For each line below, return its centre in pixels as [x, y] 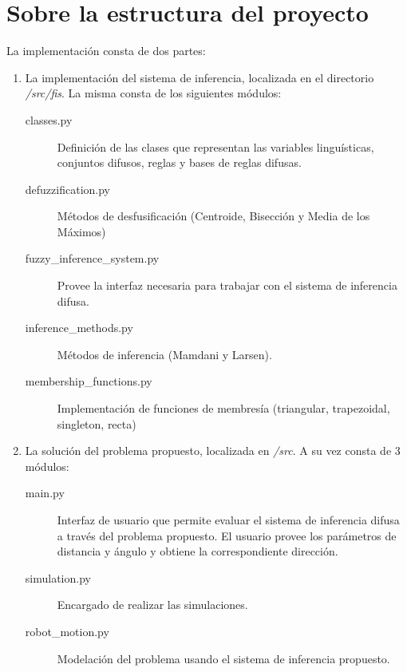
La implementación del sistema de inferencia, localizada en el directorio [200, 77]
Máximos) [81, 231]
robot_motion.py [67, 631]
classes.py [49, 119]
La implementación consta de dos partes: [106, 51]
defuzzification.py [67, 189]
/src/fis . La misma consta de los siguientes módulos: [153, 93]
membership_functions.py [89, 381]
